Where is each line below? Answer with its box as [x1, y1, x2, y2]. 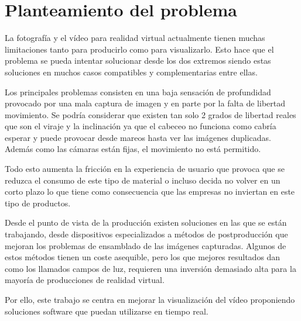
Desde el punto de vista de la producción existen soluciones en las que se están [5, 216, 287, 229]
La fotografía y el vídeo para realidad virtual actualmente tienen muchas [5, 32, 265, 44]
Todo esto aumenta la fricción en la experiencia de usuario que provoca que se [5, 163, 285, 175]
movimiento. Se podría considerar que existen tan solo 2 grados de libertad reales [5, 108, 296, 120]
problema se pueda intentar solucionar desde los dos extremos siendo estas [5, 54, 271, 67]
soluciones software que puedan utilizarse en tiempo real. [5, 305, 208, 317]
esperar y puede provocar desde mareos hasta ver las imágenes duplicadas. [5, 131, 271, 143]
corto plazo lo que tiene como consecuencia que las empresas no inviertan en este [5, 185, 295, 198]
